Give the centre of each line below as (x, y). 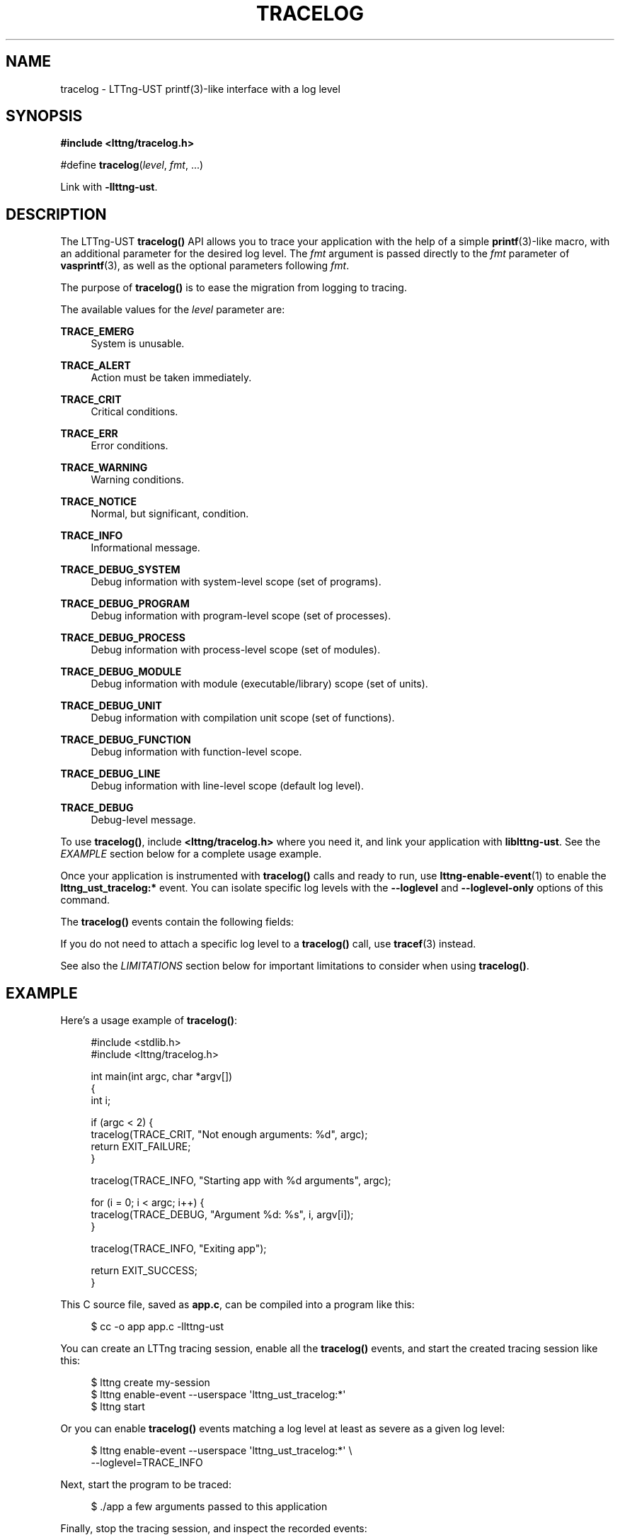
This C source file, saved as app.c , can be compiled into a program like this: (237, 1305)
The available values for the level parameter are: (173, 310)
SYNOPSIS (44, 116)
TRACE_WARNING (104, 468)
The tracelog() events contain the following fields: (177, 922)
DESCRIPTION (56, 214)
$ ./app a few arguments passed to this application (209, 1507)
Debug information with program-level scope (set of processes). (241, 616)
